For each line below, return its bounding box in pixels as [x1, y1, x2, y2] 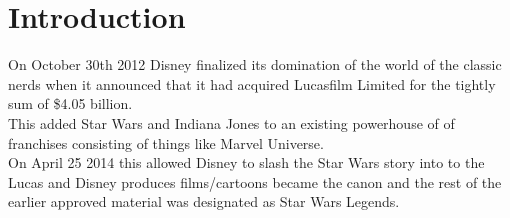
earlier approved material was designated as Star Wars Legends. [8, 191, 400, 212]
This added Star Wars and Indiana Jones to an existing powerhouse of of [8, 112, 455, 133]
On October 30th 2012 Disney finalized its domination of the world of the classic [8, 54, 502, 75]
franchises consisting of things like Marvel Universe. [8, 132, 324, 153]
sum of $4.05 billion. [8, 93, 133, 114]
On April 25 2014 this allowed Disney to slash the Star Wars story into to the [8, 152, 485, 173]
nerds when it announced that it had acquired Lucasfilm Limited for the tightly [8, 73, 496, 94]
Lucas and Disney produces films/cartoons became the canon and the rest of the [8, 171, 502, 192]
